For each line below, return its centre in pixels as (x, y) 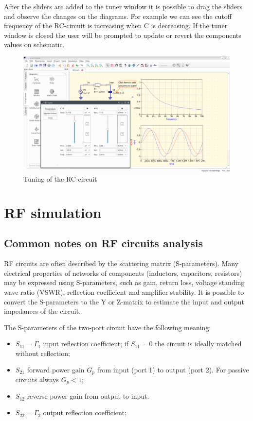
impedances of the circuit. (43, 311)
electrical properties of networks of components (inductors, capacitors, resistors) (123, 273)
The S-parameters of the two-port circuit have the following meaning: (108, 327)
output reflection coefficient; (85, 413)
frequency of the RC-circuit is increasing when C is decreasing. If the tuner (116, 25)
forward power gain (56, 369)
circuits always (37, 379)
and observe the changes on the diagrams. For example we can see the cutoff (118, 16)
